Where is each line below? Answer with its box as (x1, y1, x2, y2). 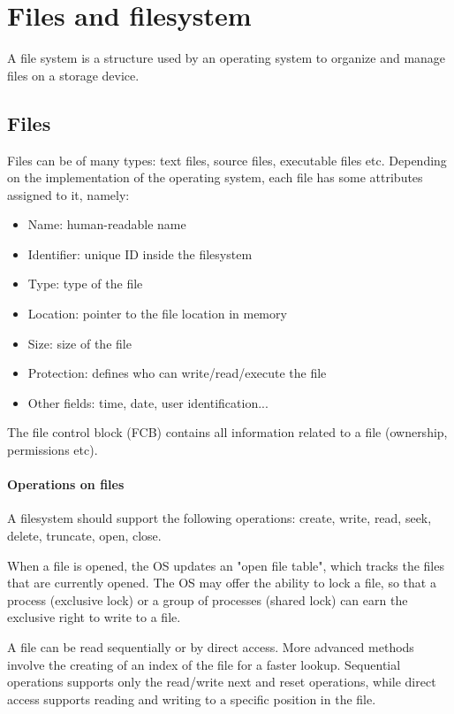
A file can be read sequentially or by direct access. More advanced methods (7, 638, 414, 656)
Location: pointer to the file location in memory (27, 304, 287, 323)
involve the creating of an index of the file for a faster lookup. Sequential (7, 655, 401, 673)
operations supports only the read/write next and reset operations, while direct (7, 672, 436, 691)
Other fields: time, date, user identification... (27, 393, 269, 411)
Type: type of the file (27, 274, 143, 293)
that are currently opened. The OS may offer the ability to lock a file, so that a (7, 573, 436, 592)
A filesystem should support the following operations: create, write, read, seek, (7, 509, 432, 527)
